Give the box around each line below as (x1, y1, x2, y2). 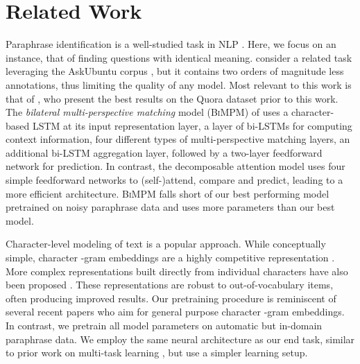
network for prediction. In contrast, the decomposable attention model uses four (6, 159, 345, 173)
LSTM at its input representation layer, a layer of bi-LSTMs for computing (32, 118, 352, 132)
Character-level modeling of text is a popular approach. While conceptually (6, 236, 326, 251)
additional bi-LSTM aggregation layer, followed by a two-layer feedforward (6, 145, 323, 159)
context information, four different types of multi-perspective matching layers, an (6, 132, 350, 146)
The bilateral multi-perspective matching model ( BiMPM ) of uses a (6, 105, 289, 119)
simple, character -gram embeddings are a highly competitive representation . (6, 250, 335, 265)
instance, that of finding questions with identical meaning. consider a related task (6, 50, 352, 64)
